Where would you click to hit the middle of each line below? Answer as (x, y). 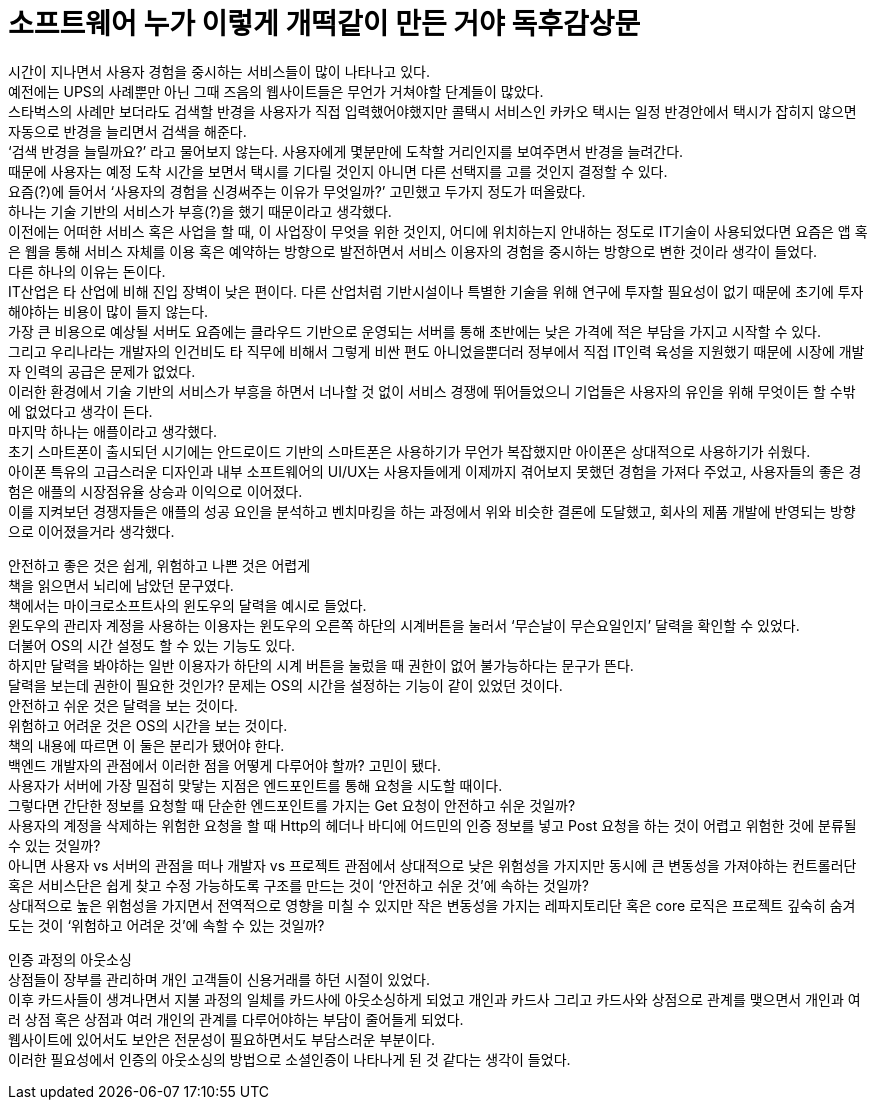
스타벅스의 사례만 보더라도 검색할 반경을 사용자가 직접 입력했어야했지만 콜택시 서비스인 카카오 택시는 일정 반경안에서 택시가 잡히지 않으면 (432, 111)
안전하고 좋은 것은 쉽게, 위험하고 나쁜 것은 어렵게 (159, 565)
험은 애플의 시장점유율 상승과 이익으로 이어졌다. (155, 491)
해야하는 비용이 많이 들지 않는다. (108, 311)
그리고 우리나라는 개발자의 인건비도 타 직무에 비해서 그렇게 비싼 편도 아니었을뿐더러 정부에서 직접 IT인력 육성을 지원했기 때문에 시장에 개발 (436, 351)
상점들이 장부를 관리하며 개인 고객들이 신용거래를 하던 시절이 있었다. (219, 979)
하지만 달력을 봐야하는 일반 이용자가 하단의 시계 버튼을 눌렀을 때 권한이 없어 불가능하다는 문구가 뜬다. (321, 665)
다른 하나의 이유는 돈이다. (87, 271)
